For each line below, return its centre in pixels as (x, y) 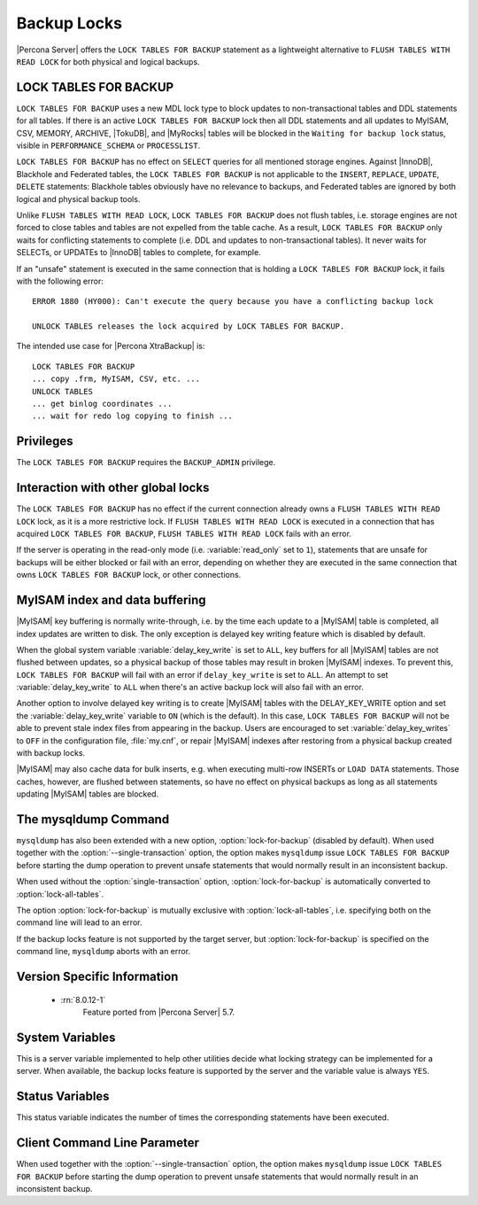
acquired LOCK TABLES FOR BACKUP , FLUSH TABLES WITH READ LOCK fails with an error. (184, 534)
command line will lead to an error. (79, 922)
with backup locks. (51, 753)
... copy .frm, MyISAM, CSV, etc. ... (116, 379)
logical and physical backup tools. (78, 198)
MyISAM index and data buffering (112, 600)
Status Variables (63, 1096)
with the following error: (60, 281)
